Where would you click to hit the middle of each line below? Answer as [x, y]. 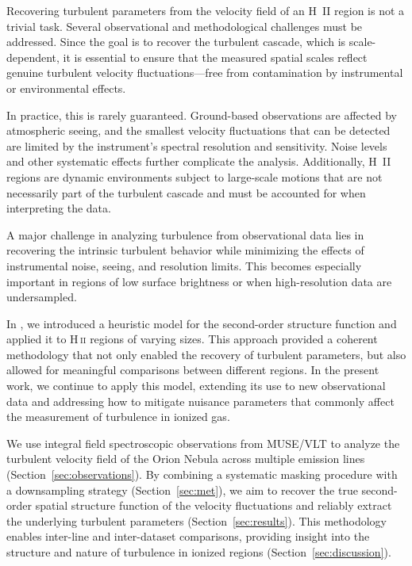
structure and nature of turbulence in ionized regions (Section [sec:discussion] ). [199, 552]
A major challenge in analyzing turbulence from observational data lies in [185, 234]
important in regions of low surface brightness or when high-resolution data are [199, 281]
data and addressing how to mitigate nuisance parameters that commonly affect [200, 401]
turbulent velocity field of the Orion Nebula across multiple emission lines [186, 459]
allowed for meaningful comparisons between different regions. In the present [193, 370]
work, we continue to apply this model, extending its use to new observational [196, 386]
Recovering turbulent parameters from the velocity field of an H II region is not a [206, 10]
